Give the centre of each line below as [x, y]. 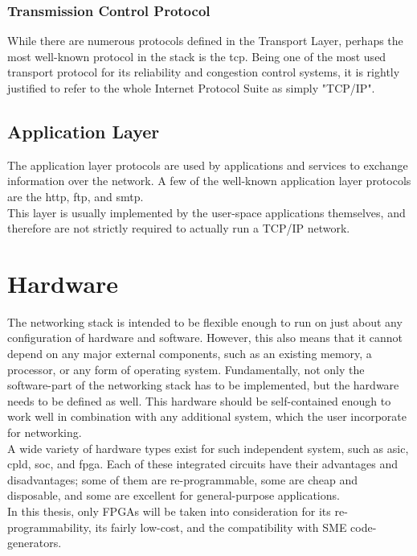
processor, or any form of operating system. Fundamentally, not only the [186, 369]
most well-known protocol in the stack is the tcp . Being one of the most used [197, 56]
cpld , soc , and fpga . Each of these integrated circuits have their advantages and [202, 464]
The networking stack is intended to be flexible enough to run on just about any [205, 321]
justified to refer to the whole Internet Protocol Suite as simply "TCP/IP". [191, 88]
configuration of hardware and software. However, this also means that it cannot [205, 338]
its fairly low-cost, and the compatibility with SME [221, 527]
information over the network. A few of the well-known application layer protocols [209, 181]
